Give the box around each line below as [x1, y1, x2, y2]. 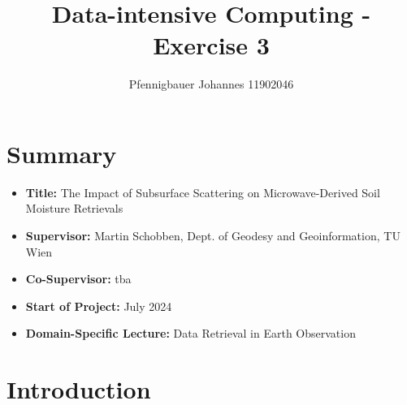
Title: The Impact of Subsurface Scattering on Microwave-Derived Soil [25, 183, 380, 200]
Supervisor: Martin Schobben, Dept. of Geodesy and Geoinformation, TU [25, 227, 401, 244]
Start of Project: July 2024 [25, 297, 172, 314]
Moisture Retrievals [25, 200, 123, 217]
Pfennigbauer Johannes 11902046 [128, 75, 294, 93]
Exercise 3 [153, 28, 270, 62]
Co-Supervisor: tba [25, 270, 132, 287]
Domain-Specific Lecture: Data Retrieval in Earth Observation [25, 325, 356, 342]
